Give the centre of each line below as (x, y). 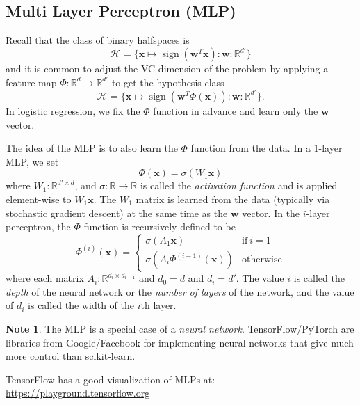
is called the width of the (81, 305)
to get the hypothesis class (168, 82)
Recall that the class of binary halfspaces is (98, 40)
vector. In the (271, 213)
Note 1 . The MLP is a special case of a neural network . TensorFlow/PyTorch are (180, 329)
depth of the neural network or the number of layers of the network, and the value (180, 291)
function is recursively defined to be (159, 227)
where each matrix (45, 278)
